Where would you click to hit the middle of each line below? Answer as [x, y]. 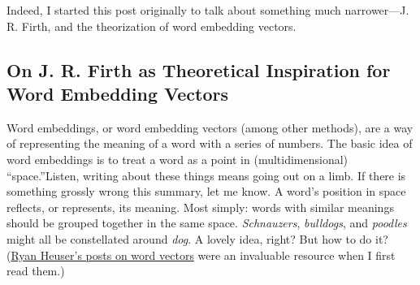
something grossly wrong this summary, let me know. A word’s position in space [206, 191]
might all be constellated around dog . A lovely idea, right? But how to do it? [197, 238]
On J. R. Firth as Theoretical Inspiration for [199, 69]
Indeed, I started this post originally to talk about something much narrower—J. [208, 10]
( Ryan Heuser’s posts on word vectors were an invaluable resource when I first [201, 255]
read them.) [36, 271]
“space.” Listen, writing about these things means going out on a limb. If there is [206, 175]
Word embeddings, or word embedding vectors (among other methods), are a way [210, 127]
